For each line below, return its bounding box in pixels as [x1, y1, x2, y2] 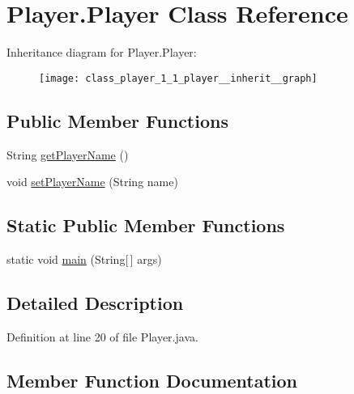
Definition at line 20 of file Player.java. [6, 328, 198, 345]
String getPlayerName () [6, 146, 129, 163]
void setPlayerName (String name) [6, 173, 178, 190]
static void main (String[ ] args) [6, 250, 162, 267]
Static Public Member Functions [6, 213, 285, 238]
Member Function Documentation [6, 367, 298, 392]
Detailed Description [6, 290, 184, 315]
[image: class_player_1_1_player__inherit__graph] [39, 72, 318, 84]
